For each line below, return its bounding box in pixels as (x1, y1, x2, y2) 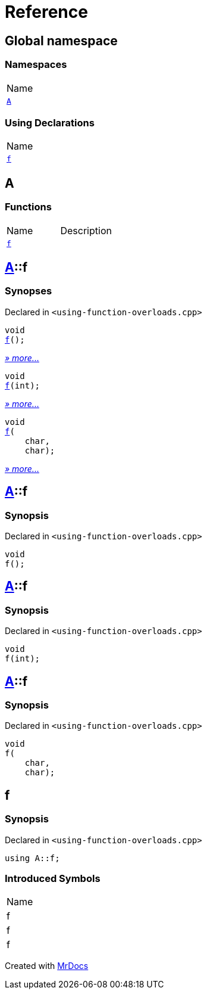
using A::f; (5, 853, 60, 863)
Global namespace (5, 33, 118, 48)
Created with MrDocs (5, 961, 89, 971)
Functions (5, 201, 52, 213)
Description (60, 224, 112, 237)
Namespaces (5, 58, 67, 71)
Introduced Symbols (5, 872, 101, 884)
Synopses (5, 285, 52, 297)
